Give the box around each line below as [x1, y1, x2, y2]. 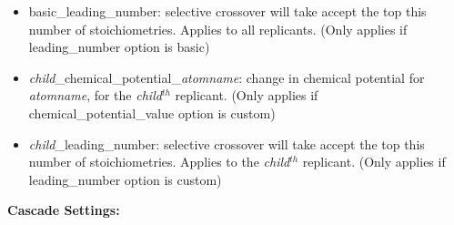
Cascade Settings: [7, 200, 120, 220]
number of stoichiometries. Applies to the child [28, 152, 290, 171]
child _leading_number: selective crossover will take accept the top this [28, 134, 425, 153]
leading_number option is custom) [28, 169, 222, 189]
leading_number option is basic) [28, 37, 210, 56]
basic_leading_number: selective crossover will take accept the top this [28, 2, 427, 20]
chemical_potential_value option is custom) [28, 103, 276, 122]
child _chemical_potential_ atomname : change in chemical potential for [28, 67, 425, 87]
